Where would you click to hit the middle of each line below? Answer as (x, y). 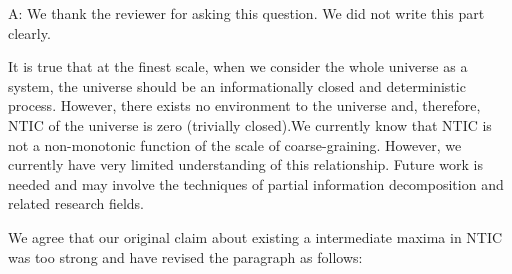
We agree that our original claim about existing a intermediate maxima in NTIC (255, 236)
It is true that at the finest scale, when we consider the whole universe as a (238, 66)
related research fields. (76, 203)
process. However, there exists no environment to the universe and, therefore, (244, 105)
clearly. (29, 32)
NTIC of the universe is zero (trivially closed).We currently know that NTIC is (250, 124)
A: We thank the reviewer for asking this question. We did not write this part (246, 13)
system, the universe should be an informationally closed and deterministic (237, 85)
